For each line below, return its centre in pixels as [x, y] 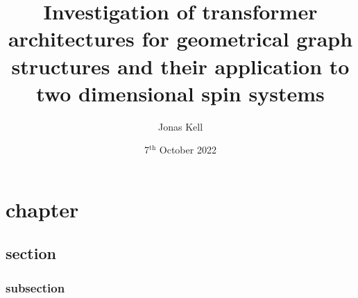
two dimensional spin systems [180, 93]
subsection [35, 287]
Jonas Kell [180, 126]
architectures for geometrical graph [180, 39]
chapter [42, 209]
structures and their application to [180, 66]
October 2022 [188, 150]
